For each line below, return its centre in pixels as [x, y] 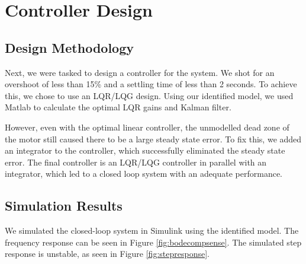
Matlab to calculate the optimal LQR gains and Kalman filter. [118, 107]
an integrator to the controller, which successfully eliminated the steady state [145, 150]
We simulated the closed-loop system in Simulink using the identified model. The [152, 230]
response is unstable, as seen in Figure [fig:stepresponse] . [107, 254]
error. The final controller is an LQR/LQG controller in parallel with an [136, 162]
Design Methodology [70, 47]
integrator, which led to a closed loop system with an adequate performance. [144, 174]
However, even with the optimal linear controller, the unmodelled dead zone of [147, 127]
